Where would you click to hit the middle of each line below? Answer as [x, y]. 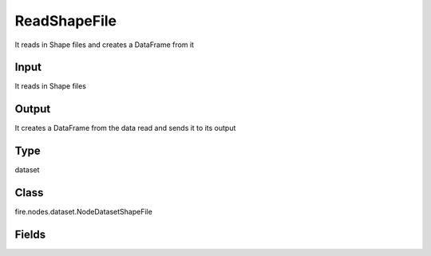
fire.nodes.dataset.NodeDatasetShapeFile [84, 212]
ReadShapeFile [66, 21]
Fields [30, 234]
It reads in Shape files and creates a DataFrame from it [105, 45]
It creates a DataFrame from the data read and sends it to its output [125, 128]
